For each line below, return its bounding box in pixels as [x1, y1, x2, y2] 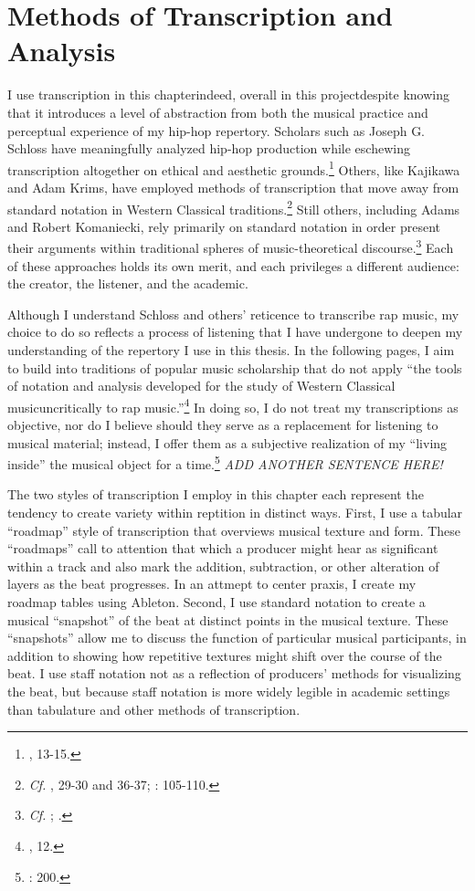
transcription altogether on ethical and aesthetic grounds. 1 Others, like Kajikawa [7, 157, 460, 179]
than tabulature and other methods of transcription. [7, 699, 301, 718]
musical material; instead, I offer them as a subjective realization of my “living [7, 433, 448, 452]
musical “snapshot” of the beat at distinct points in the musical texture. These [7, 610, 449, 629]
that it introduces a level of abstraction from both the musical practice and [7, 102, 428, 121]
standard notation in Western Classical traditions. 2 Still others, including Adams [7, 196, 460, 218]
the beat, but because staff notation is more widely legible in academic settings [7, 682, 450, 700]
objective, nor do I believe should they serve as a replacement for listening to [7, 415, 438, 435]
